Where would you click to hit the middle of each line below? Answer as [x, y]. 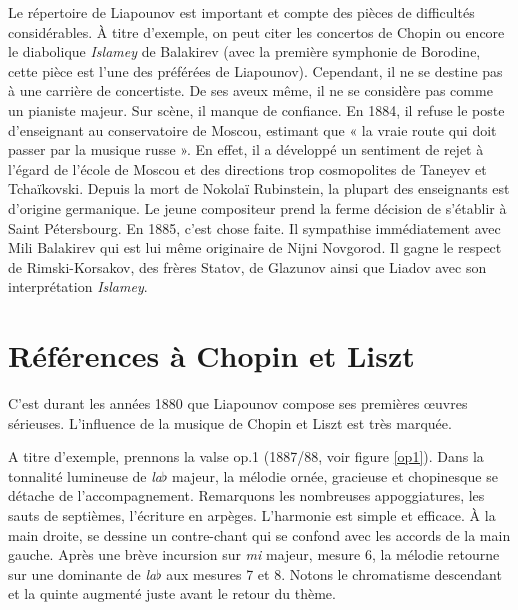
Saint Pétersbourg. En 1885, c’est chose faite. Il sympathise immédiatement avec [254, 227]
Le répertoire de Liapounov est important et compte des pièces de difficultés [241, 12]
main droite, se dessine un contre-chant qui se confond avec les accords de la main [259, 534]
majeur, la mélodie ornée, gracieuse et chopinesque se [335, 475]
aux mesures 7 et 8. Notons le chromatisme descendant [334, 573]
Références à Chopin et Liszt [211, 355]
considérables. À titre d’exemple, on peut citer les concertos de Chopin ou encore [256, 31]
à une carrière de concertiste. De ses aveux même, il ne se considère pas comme [250, 90]
